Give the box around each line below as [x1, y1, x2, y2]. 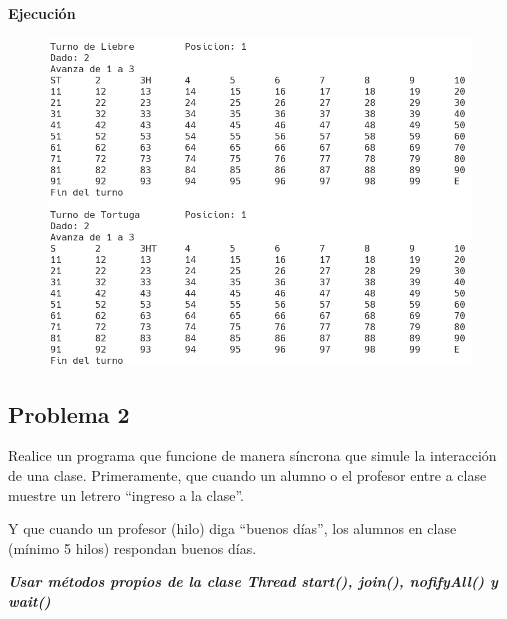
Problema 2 [8, 398, 130, 429]
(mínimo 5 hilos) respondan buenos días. [8, 537, 257, 558]
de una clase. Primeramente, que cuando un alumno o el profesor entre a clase [8, 465, 487, 486]
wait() [8, 591, 51, 612]
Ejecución [8, 3, 76, 23]
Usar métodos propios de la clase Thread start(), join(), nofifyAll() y [8, 571, 498, 592]
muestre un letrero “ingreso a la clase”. [8, 484, 245, 505]
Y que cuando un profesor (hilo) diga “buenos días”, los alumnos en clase [8, 518, 457, 539]
